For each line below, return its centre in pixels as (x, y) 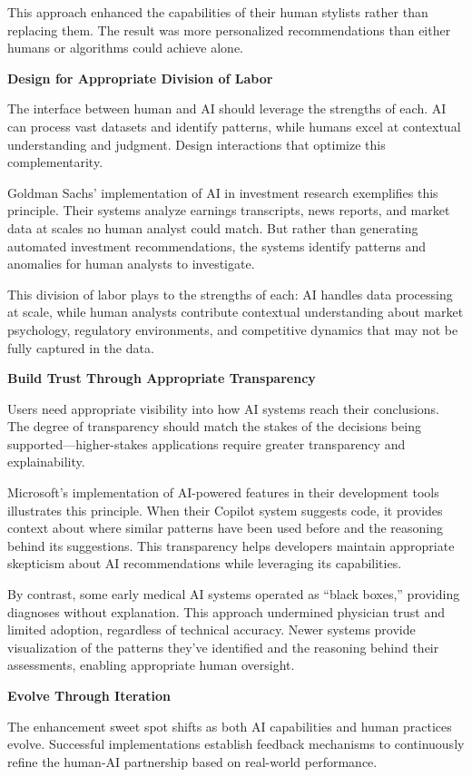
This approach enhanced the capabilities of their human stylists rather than (218, 12)
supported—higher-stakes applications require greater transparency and (206, 443)
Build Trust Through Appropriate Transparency (162, 378)
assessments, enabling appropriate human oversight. (151, 665)
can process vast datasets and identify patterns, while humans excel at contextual (234, 126)
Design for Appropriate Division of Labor (140, 78)
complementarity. (55, 162)
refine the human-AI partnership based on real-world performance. (192, 761)
